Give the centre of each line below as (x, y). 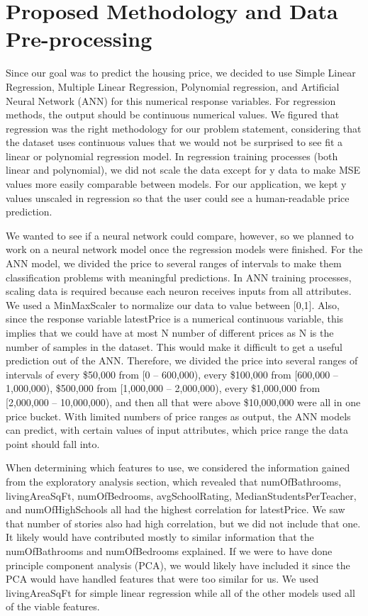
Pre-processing (79, 39)
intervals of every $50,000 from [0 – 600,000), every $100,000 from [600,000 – (172, 374)
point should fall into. (53, 443)
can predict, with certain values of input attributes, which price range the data (177, 430)
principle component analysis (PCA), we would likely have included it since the (178, 565)
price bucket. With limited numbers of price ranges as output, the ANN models (178, 416)
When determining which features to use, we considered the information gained (178, 467)
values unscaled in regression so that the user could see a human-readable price (178, 197)
